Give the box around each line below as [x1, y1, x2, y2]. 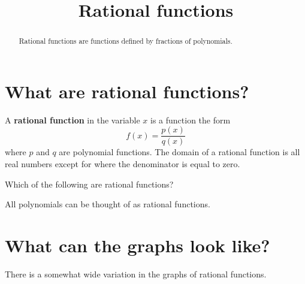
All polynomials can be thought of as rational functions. [5, 198, 210, 210]
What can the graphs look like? [5, 232, 270, 257]
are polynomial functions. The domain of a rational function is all [59, 146, 300, 158]
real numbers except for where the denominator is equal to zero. [5, 158, 240, 170]
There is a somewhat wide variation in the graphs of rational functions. [5, 267, 267, 280]
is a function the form [150, 113, 231, 126]
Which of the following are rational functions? [5, 177, 174, 190]
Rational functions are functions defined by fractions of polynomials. [19, 36, 232, 46]
